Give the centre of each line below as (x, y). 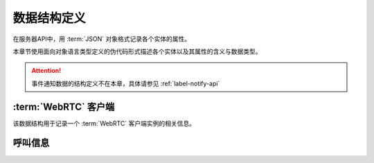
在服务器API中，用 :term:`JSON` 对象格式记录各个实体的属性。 (101, 39)
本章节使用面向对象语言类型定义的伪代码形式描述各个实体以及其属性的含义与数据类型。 (137, 51)
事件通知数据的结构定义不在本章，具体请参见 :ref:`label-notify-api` (126, 83)
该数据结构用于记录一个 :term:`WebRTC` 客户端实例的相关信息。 (104, 123)
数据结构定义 (50, 18)
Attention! (46, 71)
